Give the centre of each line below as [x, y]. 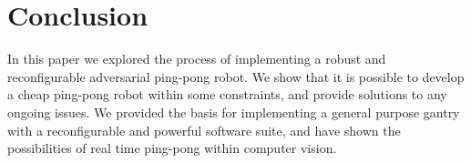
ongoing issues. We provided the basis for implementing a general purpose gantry [234, 112]
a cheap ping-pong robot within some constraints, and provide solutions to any [227, 94]
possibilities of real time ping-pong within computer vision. [172, 148]
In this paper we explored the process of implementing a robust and [197, 59]
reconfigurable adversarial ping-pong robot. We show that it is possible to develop [236, 76]
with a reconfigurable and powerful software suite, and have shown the [204, 130]
